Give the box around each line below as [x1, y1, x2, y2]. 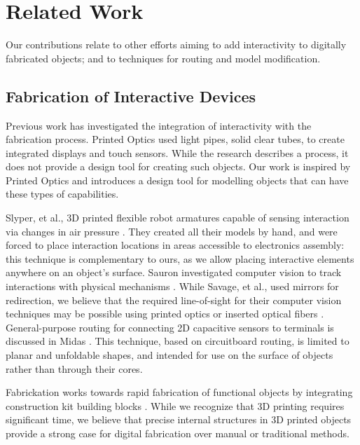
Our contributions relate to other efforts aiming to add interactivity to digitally [6, 37, 347, 52]
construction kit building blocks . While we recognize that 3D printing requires [6, 398, 345, 413]
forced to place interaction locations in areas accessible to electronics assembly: [6, 238, 345, 252]
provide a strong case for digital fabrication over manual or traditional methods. [6, 425, 349, 440]
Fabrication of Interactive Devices [6, 85, 256, 107]
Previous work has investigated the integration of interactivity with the [6, 118, 312, 132]
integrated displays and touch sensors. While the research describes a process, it [6, 145, 349, 160]
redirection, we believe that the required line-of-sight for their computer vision [6, 292, 342, 307]
